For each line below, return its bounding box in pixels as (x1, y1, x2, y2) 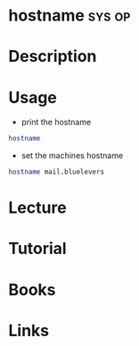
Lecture (8, 198, 68, 218)
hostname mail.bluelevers (8, 167, 104, 177)
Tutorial (8, 239, 68, 259)
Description (8, 46, 97, 67)
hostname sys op (8, 5, 131, 26)
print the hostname (20, 117, 92, 128)
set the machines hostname (20, 150, 124, 161)
